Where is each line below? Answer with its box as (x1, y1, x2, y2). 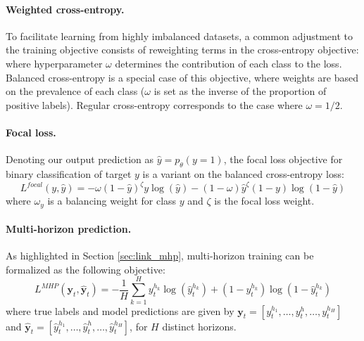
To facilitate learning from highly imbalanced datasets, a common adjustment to (6, 28, 353, 43)
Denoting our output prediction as (6, 152, 153, 167)
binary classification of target (6, 166, 132, 181)
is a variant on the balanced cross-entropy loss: (142, 166, 344, 181)
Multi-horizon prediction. (6, 221, 132, 236)
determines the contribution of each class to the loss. (115, 56, 342, 70)
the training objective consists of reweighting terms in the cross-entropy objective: (6, 42, 359, 57)
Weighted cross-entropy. (6, 1, 125, 16)
